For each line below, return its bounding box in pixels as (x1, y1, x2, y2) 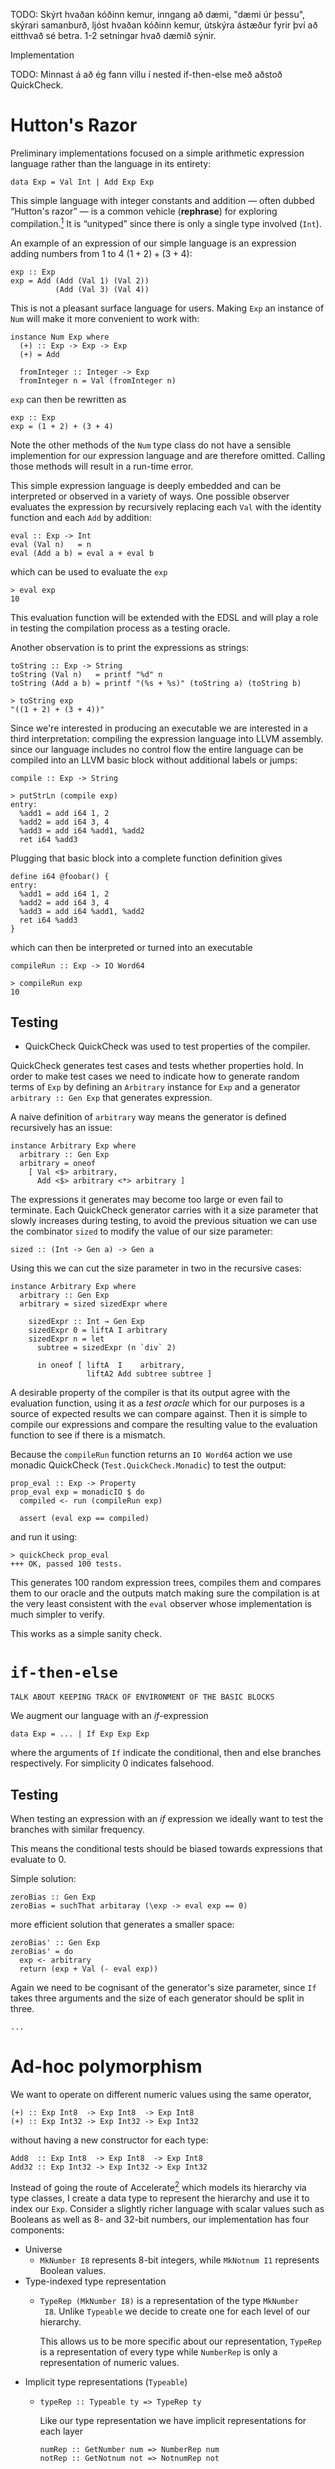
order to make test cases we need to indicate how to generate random (10, 1070, 300, 1083)
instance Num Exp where (10, 332, 110, 342)
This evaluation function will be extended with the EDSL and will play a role (10, 611, 319, 623)
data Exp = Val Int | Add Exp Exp (10, 177, 155, 187)
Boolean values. (39, 2264, 107, 2276)
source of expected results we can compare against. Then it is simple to (10, 1408, 308, 1420)
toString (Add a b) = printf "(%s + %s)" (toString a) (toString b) (10, 678, 302, 688)
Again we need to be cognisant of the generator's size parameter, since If (10, 1982, 317, 1994)
